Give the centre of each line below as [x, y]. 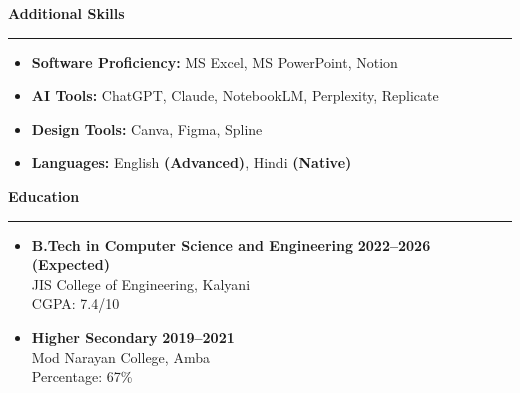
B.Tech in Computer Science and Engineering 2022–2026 [231, 244]
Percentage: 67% [82, 376]
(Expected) [70, 264]
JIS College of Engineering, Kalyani [141, 283]
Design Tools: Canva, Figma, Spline [147, 128]
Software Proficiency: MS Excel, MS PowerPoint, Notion [214, 61]
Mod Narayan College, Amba [120, 356]
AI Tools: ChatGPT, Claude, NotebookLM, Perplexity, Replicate [235, 95]
